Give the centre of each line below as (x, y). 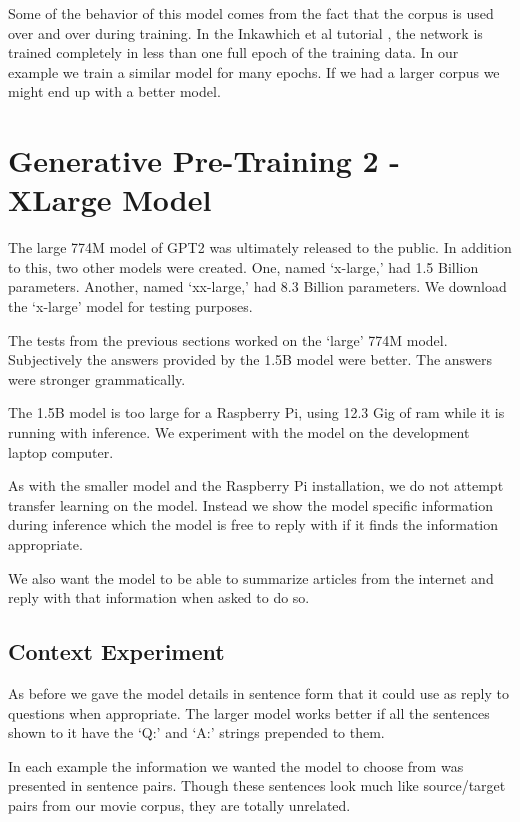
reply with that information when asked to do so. (159, 597)
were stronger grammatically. (97, 378)
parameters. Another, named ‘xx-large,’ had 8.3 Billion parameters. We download (257, 286)
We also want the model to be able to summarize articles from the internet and (251, 577)
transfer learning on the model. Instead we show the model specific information (251, 504)
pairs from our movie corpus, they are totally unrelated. (179, 804)
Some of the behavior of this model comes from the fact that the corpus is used (251, 13)
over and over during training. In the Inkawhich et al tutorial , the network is (245, 32)
